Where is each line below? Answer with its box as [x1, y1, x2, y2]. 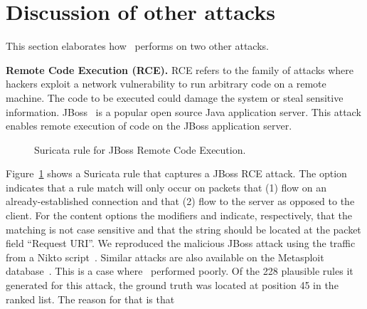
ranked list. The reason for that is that [6, 291, 175, 306]
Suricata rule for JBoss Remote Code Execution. [34, 142, 246, 157]
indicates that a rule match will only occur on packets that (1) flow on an [6, 179, 326, 194]
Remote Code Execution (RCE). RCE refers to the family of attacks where [6, 62, 354, 77]
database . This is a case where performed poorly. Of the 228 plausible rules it [6, 263, 353, 278]
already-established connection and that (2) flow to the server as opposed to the [6, 194, 355, 209]
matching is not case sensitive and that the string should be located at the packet [6, 221, 361, 236]
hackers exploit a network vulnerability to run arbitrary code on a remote [6, 76, 326, 91]
